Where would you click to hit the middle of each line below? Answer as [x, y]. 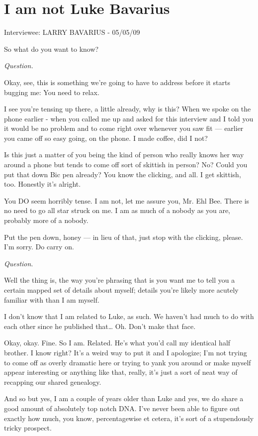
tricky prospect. [28, 428]
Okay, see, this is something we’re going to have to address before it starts [117, 82]
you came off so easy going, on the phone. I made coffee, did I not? [106, 138]
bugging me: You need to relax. [52, 92]
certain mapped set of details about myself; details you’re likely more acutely [121, 290]
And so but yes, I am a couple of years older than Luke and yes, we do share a [124, 398]
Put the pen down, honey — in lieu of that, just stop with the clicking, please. [124, 237]
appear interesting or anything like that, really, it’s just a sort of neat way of [121, 372]
